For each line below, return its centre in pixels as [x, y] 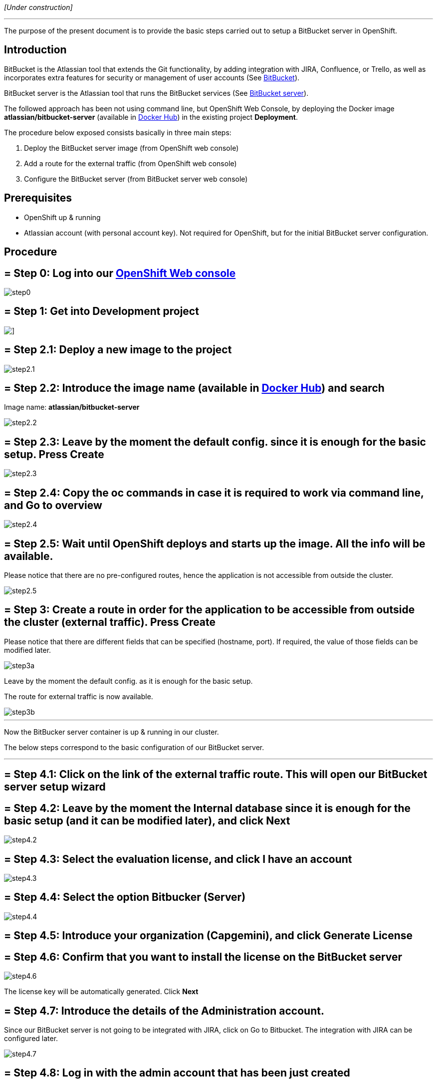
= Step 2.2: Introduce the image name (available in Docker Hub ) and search [194, 388]
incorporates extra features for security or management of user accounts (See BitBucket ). [152, 77]
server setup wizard [55, 787]
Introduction [35, 50]
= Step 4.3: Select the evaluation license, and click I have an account [178, 859]
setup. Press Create [54, 454]
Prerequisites [38, 198]
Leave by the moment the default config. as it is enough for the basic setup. [128, 681]
